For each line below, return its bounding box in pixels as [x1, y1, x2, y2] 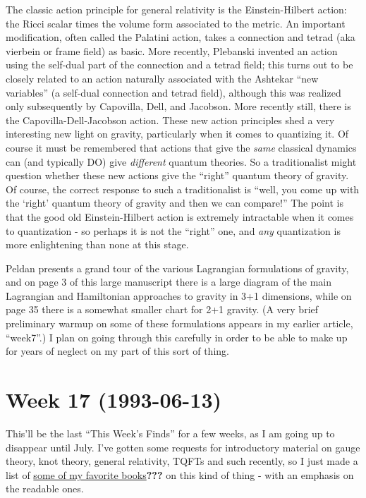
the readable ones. [6, 481, 84, 496]
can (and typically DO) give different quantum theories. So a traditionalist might [6, 154, 357, 169]
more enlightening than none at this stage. [6, 237, 189, 252]
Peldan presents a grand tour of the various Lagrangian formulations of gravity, [6, 260, 349, 275]
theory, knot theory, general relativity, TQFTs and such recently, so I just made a [6, 454, 358, 468]
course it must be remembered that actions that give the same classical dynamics [6, 140, 357, 154]
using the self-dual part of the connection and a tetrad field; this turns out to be [6, 57, 353, 72]
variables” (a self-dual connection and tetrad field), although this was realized [6, 85, 341, 99]
